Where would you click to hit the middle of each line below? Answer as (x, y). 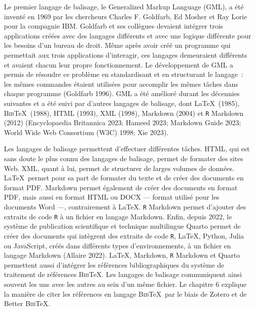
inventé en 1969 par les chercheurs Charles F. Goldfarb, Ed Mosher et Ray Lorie (126, 16)
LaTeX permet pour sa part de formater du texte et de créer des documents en (124, 178)
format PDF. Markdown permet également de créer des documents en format (121, 187)
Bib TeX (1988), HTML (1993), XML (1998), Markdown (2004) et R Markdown (124, 113)
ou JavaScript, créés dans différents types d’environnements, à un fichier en (118, 245)
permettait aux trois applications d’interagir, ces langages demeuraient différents (126, 54)
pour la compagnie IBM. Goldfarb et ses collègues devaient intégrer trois (114, 26)
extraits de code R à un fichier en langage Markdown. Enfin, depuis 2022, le (118, 216)
